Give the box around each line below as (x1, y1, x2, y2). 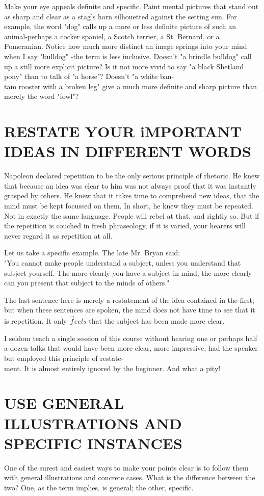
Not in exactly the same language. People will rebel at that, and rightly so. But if (4, 210, 259, 221)
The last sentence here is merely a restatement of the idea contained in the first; (4, 294, 254, 305)
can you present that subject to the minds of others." (4, 277, 170, 288)
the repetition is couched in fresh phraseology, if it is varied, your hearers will (4, 220, 246, 231)
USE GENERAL (4, 393, 124, 413)
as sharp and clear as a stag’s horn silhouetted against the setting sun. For (4, 11, 237, 21)
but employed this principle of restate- (4, 352, 124, 363)
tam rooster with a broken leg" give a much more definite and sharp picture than (4, 81, 257, 91)
